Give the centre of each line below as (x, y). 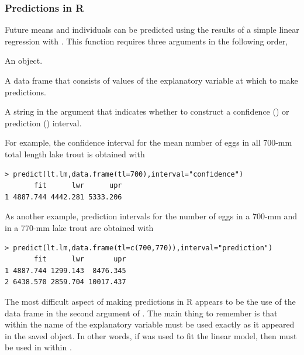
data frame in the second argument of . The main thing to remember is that (141, 313)
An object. (24, 61)
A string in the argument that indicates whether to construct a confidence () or (147, 111)
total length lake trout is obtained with (75, 154)
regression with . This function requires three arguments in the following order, (146, 41)
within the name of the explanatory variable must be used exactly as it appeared (150, 324)
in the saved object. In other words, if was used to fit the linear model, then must (151, 335)
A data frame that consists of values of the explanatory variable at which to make (151, 80)
